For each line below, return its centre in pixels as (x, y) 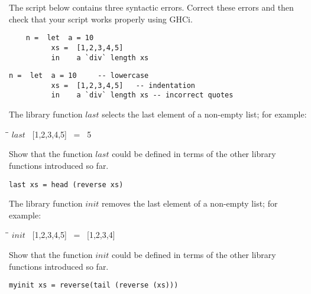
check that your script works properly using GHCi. (101, 19)
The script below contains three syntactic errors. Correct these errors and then (151, 7)
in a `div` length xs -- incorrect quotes (142, 95)
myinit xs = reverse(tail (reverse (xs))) (94, 285)
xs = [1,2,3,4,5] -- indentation (123, 85)
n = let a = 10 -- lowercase (79, 76)
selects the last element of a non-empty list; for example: (204, 114)
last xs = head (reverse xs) (66, 184)
